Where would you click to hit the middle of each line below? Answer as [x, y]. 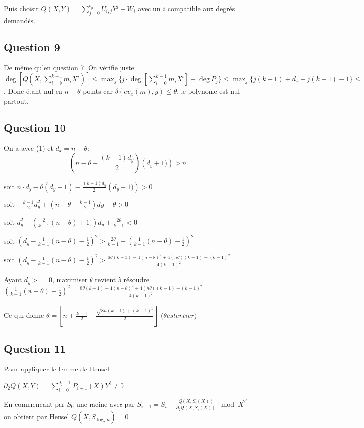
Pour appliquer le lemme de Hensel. [58, 369]
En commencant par [34, 404]
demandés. [20, 20]
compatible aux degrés [201, 8]
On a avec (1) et [29, 148]
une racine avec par [106, 404]
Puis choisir [21, 8]
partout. [16, 100]
